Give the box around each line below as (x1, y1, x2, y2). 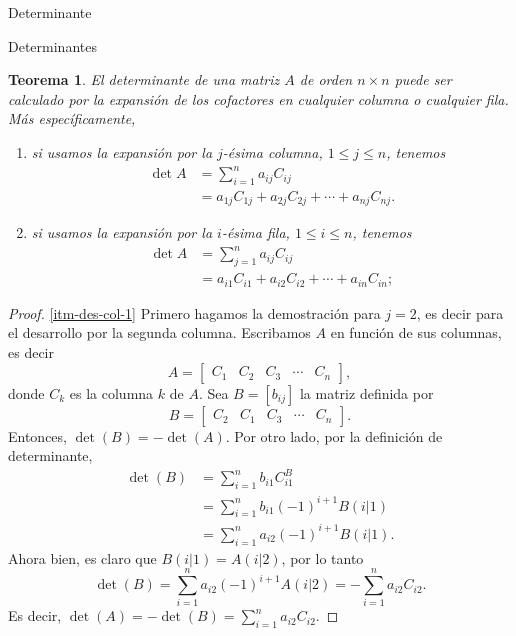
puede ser (394, 69, 452, 90)
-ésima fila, (221, 222, 290, 243)
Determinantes (8, 35, 97, 56)
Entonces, (8, 425, 67, 446)
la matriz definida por (299, 382, 434, 403)
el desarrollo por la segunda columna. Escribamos (8, 322, 311, 343)
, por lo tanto (281, 547, 364, 568)
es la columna (69, 382, 154, 403)
